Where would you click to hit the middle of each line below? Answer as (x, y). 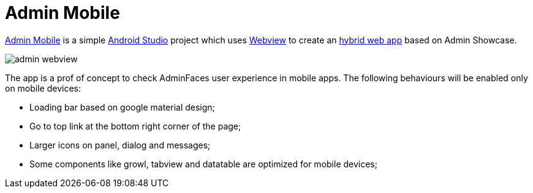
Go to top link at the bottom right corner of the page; (135, 126)
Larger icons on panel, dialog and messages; (120, 145)
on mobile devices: (43, 88)
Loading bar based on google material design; (122, 107)
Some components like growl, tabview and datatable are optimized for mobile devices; (203, 164)
